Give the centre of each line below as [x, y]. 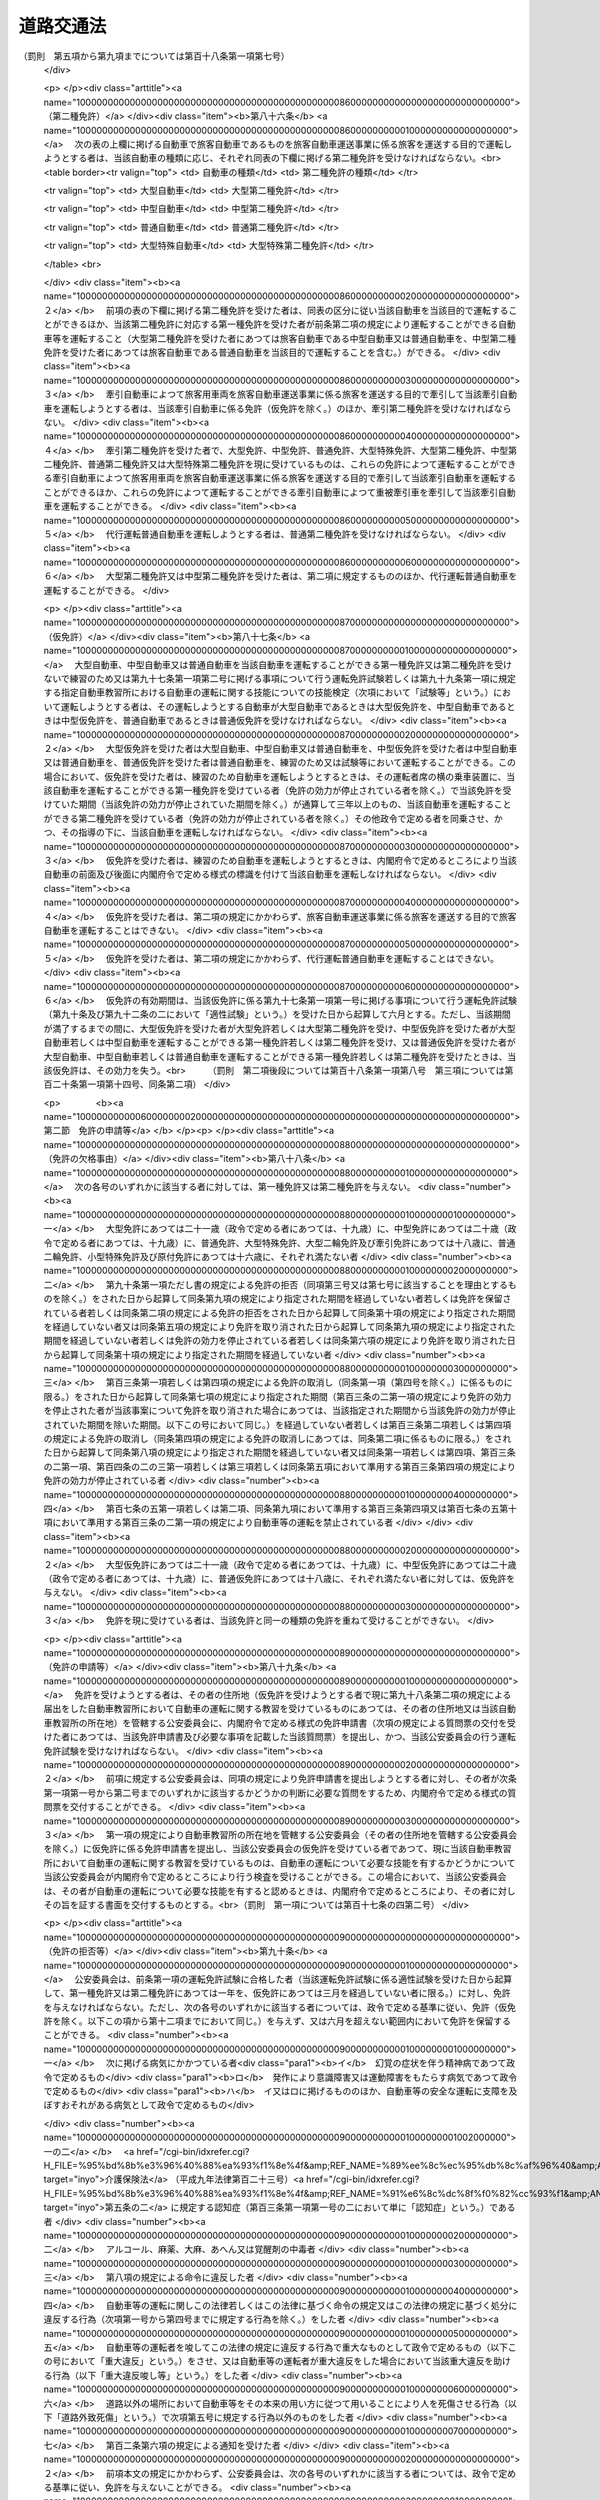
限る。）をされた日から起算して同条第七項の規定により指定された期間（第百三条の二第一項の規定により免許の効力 [277, 1396]
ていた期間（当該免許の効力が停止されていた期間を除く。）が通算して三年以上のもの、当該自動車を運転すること [281, 804]
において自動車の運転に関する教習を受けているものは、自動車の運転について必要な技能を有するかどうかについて [283, 1862]
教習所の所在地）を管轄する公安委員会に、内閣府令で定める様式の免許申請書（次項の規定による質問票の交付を [279, 1722]
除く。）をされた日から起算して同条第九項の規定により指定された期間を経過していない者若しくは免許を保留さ [286, 1299]
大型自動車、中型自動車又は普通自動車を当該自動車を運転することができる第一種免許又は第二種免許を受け [293, 664]
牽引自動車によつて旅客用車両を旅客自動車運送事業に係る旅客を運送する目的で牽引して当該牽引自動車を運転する [284, 478]
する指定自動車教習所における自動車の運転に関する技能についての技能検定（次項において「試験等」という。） [268, 692]
